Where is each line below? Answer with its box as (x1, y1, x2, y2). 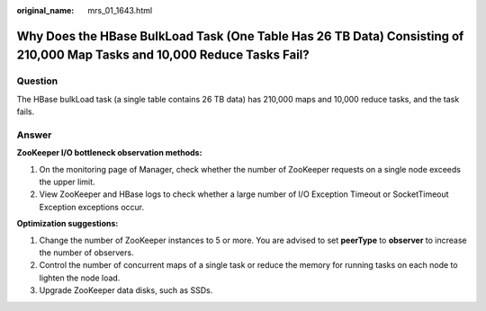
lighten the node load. (39, 272, 121, 283)
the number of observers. (39, 247, 134, 258)
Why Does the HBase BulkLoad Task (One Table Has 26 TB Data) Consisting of (16, 28, 464, 44)
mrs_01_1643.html (87, 5, 153, 15)
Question (16, 75, 58, 87)
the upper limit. (39, 176, 95, 188)
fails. (16, 106, 35, 117)
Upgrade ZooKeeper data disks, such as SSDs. (39, 285, 213, 296)
